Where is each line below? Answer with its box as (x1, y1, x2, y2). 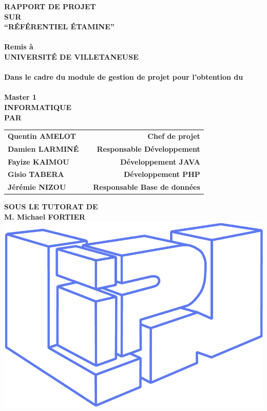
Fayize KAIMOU (8, 156, 69, 167)
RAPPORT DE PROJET (4, 1, 96, 11)
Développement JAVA (120, 156, 200, 167)
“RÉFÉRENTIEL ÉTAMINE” (4, 21, 115, 32)
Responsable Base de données (93, 182, 200, 192)
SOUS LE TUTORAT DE (4, 201, 98, 212)
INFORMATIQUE (4, 101, 72, 112)
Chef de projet (147, 130, 200, 141)
